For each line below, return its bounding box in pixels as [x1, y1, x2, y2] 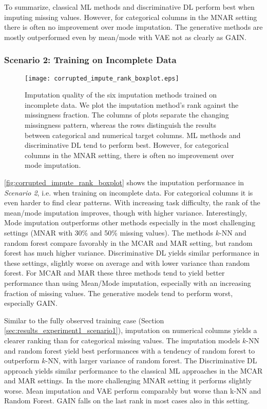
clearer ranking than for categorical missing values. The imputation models [4, 335, 240, 345]
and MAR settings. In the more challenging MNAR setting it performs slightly [4, 375, 252, 386]
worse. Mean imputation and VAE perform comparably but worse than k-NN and [4, 385, 261, 396]
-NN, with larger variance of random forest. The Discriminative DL [45, 355, 257, 366]
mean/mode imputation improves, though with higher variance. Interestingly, [4, 207, 247, 218]
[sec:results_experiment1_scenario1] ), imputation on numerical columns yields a [4, 325, 257, 336]
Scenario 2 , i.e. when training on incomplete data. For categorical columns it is [4, 187, 253, 198]
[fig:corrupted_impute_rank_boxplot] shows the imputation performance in [4, 177, 244, 187]
